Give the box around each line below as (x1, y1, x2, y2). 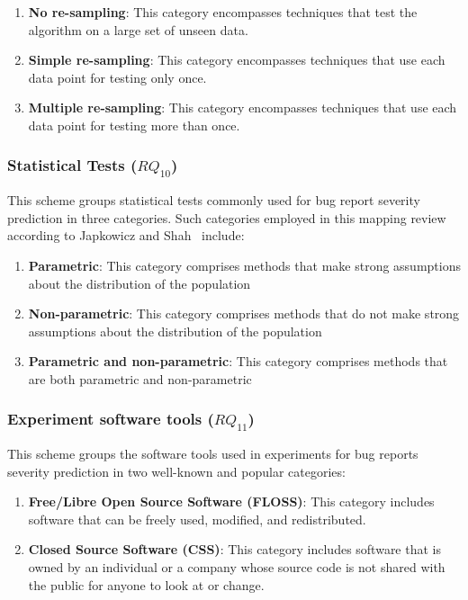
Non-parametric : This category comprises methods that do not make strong (28, 304, 460, 323)
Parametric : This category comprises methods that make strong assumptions (28, 255, 461, 274)
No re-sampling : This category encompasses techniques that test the (28, 3, 418, 21)
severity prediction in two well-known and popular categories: (7, 461, 346, 480)
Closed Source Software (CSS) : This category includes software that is (28, 540, 441, 559)
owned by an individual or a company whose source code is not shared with (28, 558, 445, 576)
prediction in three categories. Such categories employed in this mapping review (7, 208, 446, 227)
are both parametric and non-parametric (28, 369, 252, 388)
